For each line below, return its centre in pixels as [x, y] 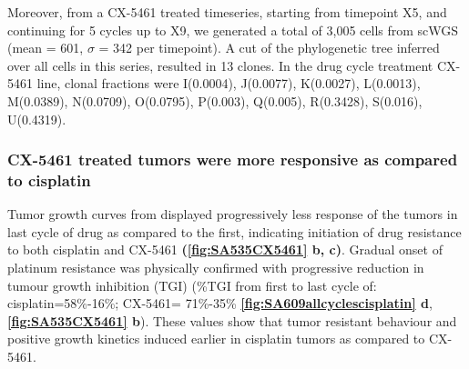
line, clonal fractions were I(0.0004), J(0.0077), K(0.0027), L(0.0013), [229, 83]
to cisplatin [49, 180]
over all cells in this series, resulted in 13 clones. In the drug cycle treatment [220, 65]
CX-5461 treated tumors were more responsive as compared [233, 160]
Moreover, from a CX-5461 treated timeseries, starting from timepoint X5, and [227, 12]
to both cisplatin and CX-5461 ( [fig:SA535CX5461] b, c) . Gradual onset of [225, 249]
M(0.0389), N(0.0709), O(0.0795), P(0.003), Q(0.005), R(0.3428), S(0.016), [215, 100]
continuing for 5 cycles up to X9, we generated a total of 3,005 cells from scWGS [233, 30]
